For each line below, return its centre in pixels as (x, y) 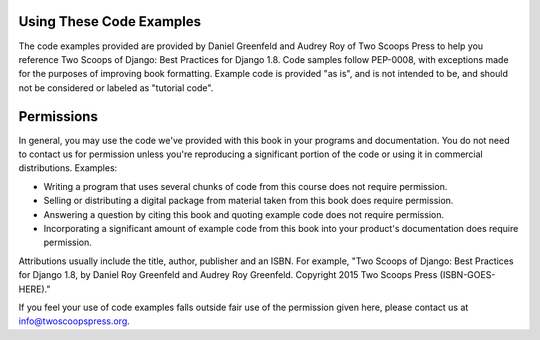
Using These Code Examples (110, 21)
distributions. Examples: (68, 168)
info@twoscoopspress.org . (74, 321)
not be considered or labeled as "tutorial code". (116, 87)
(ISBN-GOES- (467, 275)
